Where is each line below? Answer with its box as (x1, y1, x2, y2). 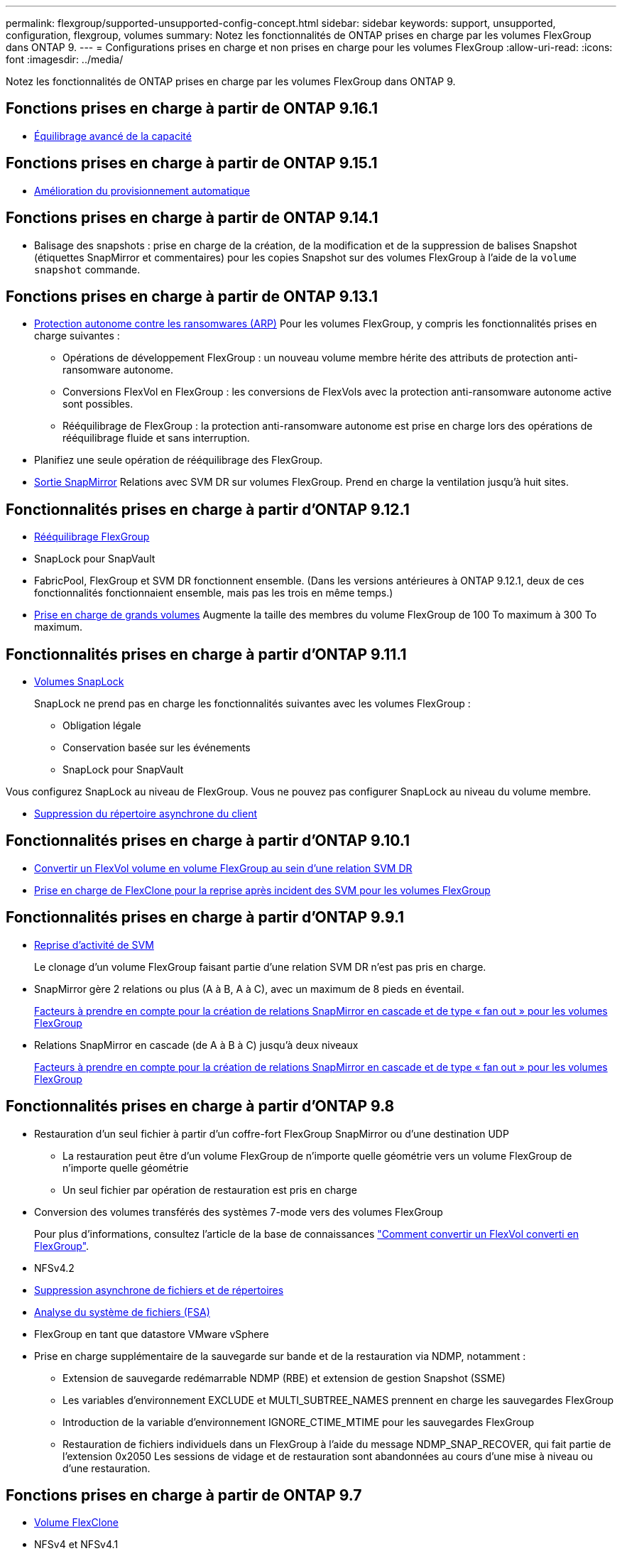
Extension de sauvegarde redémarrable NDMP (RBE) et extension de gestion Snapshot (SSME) (62, 1371, 506, 1384)
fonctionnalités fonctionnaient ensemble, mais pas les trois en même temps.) (34, 587, 393, 599)
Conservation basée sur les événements (62, 741, 251, 754)
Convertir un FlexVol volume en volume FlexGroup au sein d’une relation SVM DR (34, 861, 413, 874)
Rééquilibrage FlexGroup (34, 530, 150, 543)
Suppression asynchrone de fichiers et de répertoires (34, 1283, 284, 1296)
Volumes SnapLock (34, 675, 124, 688)
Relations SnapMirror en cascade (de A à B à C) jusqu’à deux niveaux (34, 1038, 359, 1051)
